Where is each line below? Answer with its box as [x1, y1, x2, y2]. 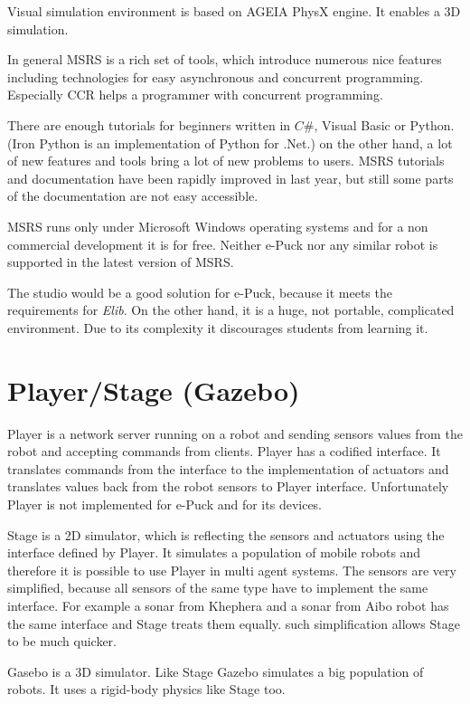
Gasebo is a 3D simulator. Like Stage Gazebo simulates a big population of [7, 661, 424, 680]
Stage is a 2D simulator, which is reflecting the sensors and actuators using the [7, 525, 445, 544]
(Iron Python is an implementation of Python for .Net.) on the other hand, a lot [7, 133, 453, 152]
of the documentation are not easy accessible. [7, 186, 258, 205]
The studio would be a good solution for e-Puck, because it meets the [7, 282, 392, 301]
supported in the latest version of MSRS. [7, 252, 234, 271]
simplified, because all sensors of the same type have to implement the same [7, 578, 428, 597]
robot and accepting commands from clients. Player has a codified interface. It [7, 442, 441, 461]
